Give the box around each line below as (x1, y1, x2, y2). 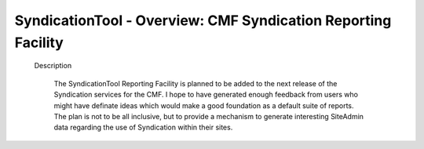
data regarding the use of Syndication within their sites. (53, 122, 233, 133)
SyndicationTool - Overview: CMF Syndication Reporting (14, 12, 392, 29)
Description (34, 61, 72, 71)
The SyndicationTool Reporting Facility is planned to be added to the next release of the (53, 78, 338, 88)
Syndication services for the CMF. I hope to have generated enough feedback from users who (53, 90, 359, 100)
